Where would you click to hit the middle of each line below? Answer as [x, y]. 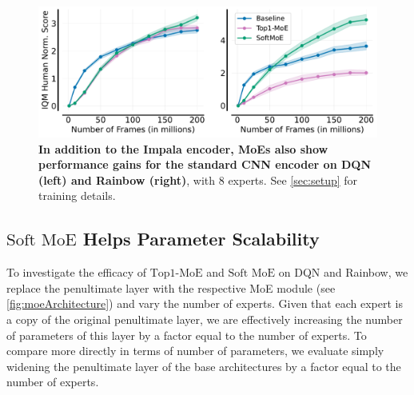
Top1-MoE [176, 274]
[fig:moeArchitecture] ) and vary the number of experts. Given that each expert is [205, 303]
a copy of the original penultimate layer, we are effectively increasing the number [205, 319]
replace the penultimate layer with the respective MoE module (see [171, 287]
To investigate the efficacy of [77, 272]
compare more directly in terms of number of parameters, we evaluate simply [195, 351]
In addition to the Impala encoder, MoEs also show [183, 148]
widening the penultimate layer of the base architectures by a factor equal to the [204, 366]
